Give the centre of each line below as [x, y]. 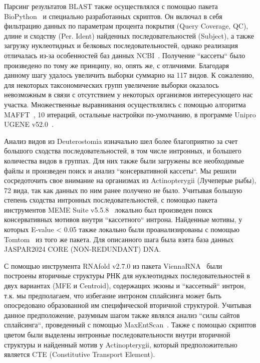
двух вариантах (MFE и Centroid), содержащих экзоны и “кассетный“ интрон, [125, 286]
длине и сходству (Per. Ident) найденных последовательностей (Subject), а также [129, 35]
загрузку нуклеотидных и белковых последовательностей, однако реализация [121, 45]
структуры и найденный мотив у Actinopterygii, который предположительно [121, 344]
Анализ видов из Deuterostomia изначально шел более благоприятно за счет [121, 141]
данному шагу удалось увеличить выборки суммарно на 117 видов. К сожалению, [129, 75]
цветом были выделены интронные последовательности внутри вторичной [117, 334]
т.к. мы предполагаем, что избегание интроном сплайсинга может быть [113, 295]
